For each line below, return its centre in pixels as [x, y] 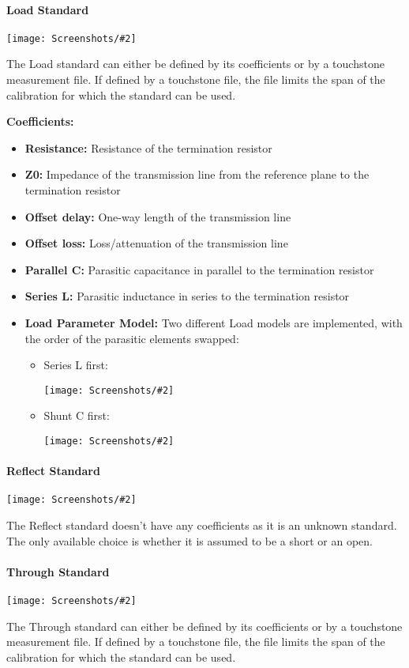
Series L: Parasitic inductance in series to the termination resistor [187, 296]
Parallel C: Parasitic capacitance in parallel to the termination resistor [199, 269]
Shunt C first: [77, 415]
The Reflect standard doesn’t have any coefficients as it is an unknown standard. [202, 525]
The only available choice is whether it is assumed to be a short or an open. [190, 540]
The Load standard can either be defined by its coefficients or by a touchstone [195, 64]
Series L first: [76, 365]
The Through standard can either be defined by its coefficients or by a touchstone [204, 626]
